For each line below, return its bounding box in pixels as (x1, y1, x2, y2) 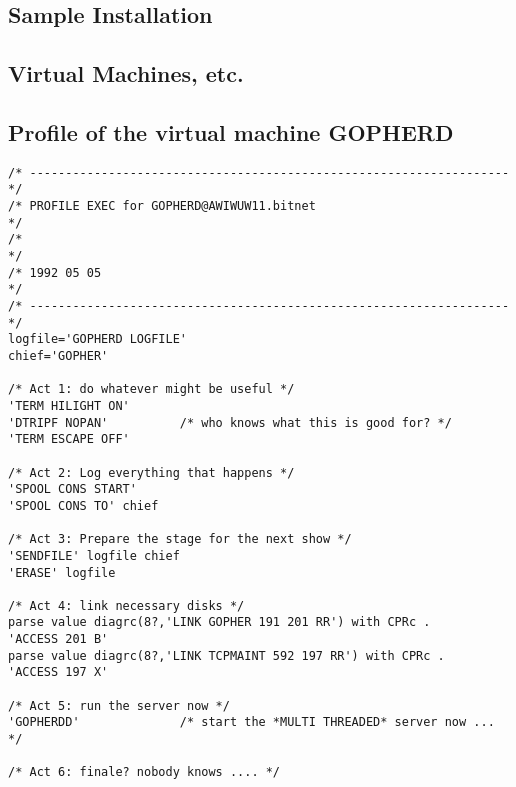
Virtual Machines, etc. (8, 58, 244, 89)
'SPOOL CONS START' (8, 482, 137, 497)
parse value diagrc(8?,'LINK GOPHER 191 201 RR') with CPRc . (8, 615, 431, 630)
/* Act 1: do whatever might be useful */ (8, 382, 295, 397)
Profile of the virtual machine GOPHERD (8, 116, 454, 147)
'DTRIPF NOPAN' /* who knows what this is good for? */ (8, 415, 452, 430)
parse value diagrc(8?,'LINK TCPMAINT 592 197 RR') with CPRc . (8, 648, 445, 663)
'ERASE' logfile (8, 565, 116, 580)
